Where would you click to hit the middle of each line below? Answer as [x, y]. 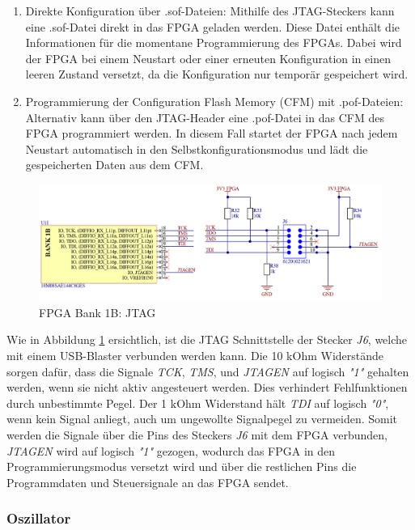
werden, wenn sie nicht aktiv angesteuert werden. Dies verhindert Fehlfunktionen [207, 387]
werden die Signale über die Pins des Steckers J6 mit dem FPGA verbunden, [197, 434]
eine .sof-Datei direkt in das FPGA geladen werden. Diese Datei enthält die [212, 26]
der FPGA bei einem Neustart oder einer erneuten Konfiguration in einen [208, 58]
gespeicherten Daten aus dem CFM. [114, 165]
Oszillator [39, 518]
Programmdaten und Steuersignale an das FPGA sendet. [148, 482]
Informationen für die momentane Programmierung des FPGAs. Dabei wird [214, 42]
